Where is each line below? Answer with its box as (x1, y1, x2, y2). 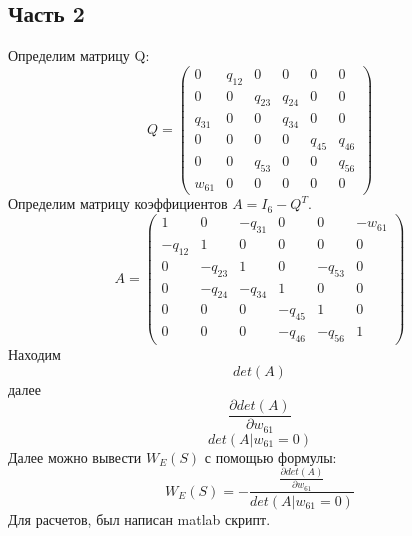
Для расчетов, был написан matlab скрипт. (8, 508, 271, 529)
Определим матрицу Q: (8, 45, 150, 66)
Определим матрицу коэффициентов (8, 193, 228, 214)
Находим (8, 344, 61, 365)
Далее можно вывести (8, 446, 142, 467)
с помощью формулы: (204, 446, 337, 467)
